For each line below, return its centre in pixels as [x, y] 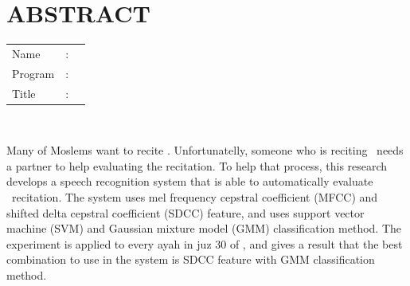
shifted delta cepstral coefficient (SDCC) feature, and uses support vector [185, 212]
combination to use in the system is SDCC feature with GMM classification [191, 259]
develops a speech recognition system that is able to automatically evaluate [190, 181]
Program [33, 73]
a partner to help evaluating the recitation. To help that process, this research [197, 165]
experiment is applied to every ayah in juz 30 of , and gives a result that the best [205, 243]
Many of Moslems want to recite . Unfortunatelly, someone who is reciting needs [205, 150]
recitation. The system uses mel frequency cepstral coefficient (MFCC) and [195, 197]
